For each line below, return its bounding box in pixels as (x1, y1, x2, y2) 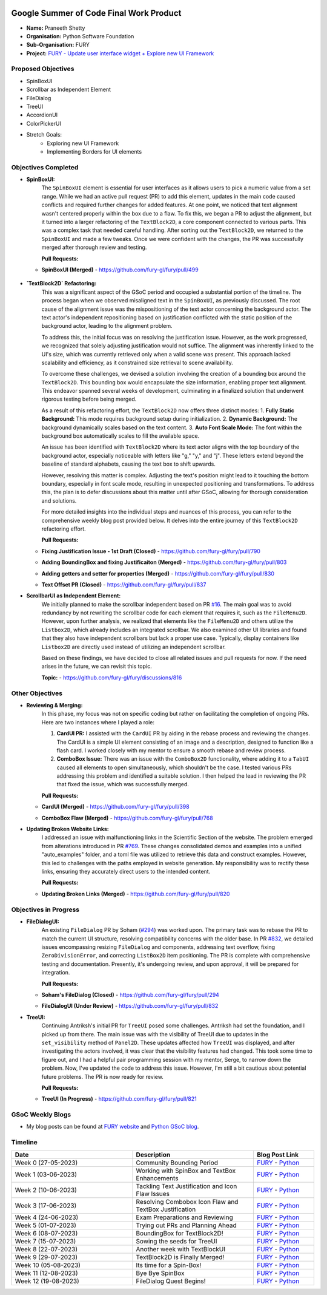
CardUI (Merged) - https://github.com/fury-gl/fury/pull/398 (41, 803, 190, 811)
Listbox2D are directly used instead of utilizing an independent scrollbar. (41, 643, 226, 650)
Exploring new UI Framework (47, 140, 119, 147)
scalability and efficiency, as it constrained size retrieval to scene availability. (41, 359, 233, 366)
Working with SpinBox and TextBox (136, 1166, 236, 1175)
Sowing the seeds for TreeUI (136, 1237, 217, 1245)
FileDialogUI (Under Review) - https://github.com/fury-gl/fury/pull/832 (41, 1002, 219, 1010)
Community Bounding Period (136, 1158, 218, 1167)
